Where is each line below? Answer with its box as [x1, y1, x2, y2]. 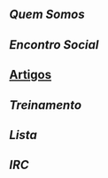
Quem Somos [9, 7, 86, 22]
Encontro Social [9, 37, 99, 52]
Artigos [9, 67, 51, 82]
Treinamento [9, 97, 82, 112]
